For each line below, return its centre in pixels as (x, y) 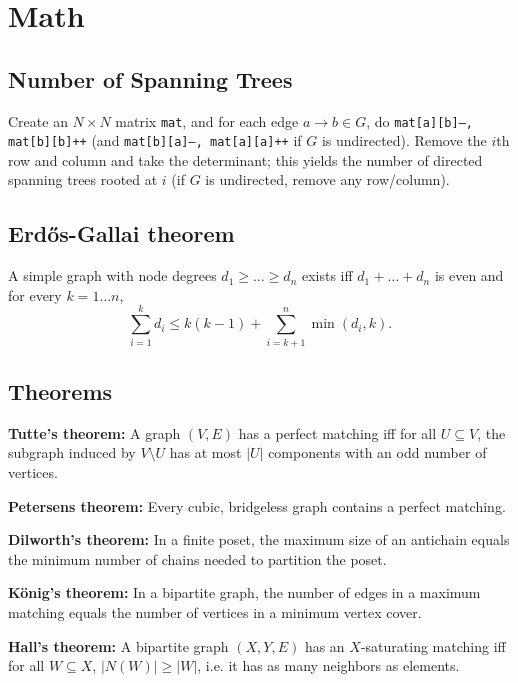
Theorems (60, 390)
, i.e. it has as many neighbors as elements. (328, 665)
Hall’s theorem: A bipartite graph (118, 645)
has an (324, 645)
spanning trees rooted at (83, 179)
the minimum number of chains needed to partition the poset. (197, 558)
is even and (469, 275)
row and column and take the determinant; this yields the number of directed (245, 159)
